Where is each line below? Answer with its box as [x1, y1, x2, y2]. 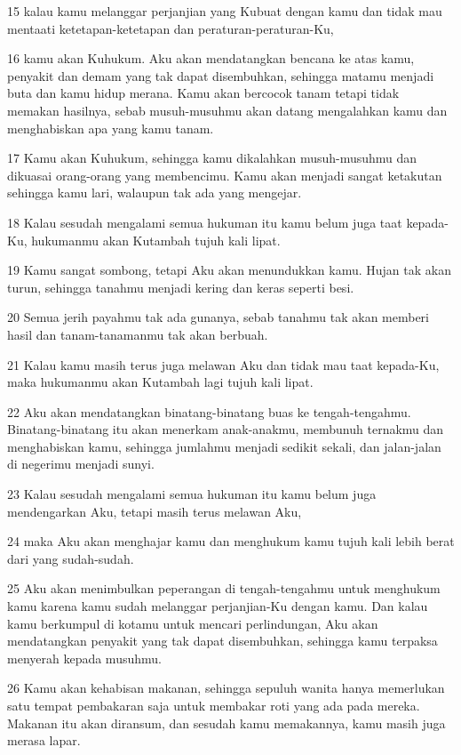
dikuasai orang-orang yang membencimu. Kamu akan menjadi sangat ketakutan [7, 165, 442, 184]
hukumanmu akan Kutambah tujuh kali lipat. [31, 230, 281, 249]
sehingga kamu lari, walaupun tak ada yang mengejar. [7, 183, 302, 202]
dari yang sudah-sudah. [7, 549, 134, 567]
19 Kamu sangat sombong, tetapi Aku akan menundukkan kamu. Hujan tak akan [7, 261, 451, 279]
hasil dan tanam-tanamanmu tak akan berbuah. [7, 325, 268, 343]
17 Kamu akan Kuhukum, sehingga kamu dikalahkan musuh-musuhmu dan [7, 149, 417, 167]
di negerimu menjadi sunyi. [7, 454, 155, 473]
